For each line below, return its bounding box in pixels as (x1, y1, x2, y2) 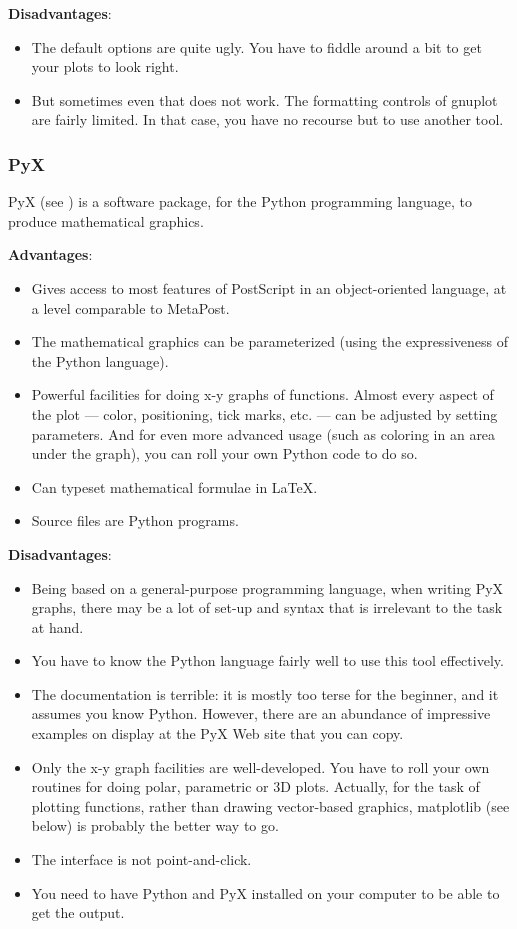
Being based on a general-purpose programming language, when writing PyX (31, 577, 504, 598)
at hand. (31, 616, 84, 637)
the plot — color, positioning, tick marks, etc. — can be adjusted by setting (31, 403, 498, 424)
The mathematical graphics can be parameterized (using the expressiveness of (31, 331, 508, 352)
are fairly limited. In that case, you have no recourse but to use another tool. (31, 109, 504, 130)
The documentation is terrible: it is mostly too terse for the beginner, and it (31, 683, 499, 704)
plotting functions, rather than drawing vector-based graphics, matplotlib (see (31, 795, 510, 816)
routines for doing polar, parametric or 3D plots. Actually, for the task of (31, 776, 480, 797)
